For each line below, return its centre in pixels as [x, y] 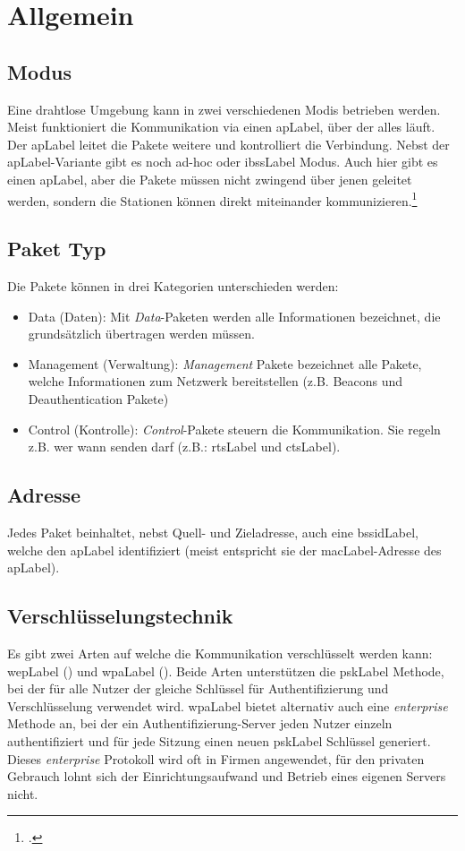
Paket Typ [57, 249]
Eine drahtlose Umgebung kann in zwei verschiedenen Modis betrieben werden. [224, 109]
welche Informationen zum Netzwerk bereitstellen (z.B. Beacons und [216, 381]
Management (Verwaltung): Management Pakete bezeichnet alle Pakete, [225, 363]
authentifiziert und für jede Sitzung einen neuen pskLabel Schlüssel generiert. [219, 740]
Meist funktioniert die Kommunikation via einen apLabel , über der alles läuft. [221, 127]
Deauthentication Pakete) [98, 398]
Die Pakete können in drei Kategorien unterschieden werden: [173, 286]
